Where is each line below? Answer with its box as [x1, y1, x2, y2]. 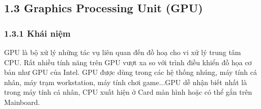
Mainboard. [4, 96, 40, 107]
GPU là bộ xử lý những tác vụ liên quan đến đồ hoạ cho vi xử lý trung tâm [4, 47, 241, 57]
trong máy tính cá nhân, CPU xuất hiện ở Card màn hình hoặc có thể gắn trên [4, 87, 252, 97]
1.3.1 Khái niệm [4, 26, 71, 39]
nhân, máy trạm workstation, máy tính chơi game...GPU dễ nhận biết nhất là [4, 76, 247, 87]
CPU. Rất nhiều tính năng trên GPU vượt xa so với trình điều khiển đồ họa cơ [4, 57, 252, 67]
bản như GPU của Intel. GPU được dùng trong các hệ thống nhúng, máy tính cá [4, 67, 257, 77]
